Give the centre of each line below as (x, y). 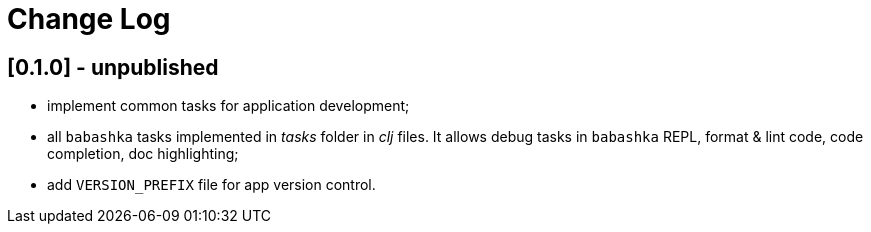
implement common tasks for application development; (228, 106)
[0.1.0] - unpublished (113, 67)
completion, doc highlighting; (143, 154)
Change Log (89, 19)
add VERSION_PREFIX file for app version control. (211, 185)
